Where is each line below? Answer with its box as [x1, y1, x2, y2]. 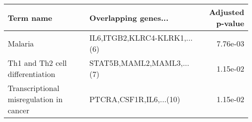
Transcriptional [8, 82, 60, 93]
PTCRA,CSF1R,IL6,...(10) [89, 93, 180, 105]
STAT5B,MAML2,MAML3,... [89, 57, 189, 68]
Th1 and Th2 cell [8, 57, 67, 68]
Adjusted [209, 6, 244, 17]
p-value [216, 17, 244, 29]
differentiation [8, 68, 55, 79]
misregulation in [8, 93, 63, 105]
